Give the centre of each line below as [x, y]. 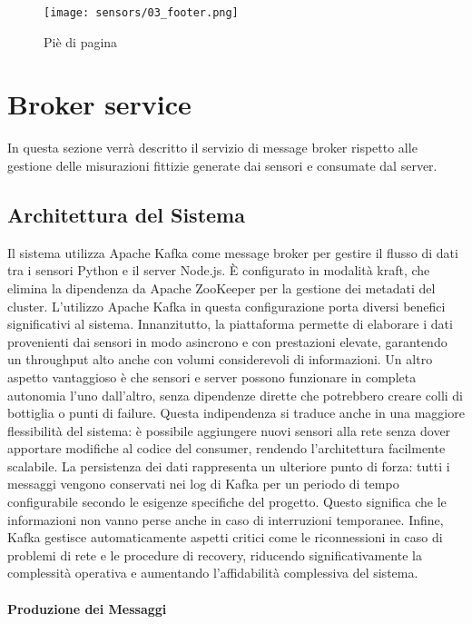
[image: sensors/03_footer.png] [141, 13]
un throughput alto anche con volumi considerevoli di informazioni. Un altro [220, 359]
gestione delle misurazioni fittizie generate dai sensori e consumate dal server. [222, 165]
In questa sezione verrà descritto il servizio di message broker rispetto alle [212, 148]
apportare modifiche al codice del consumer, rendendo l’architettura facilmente [226, 448]
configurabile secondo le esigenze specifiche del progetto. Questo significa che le [227, 502]
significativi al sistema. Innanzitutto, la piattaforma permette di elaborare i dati [230, 324]
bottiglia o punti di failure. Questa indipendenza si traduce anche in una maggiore [236, 413]
